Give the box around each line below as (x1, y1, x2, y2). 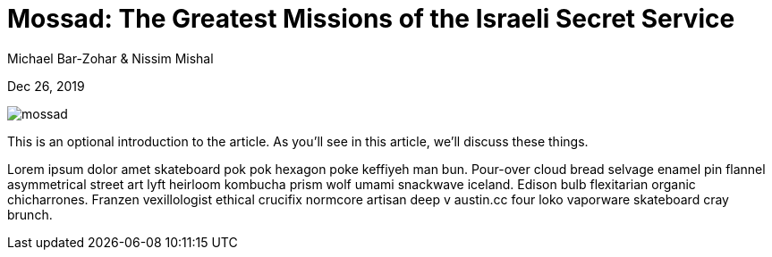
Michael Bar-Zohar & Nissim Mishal (7, 50, 214, 66)
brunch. (7, 206, 53, 222)
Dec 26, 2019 (7, 78, 85, 94)
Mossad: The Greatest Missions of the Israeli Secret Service (7, 4, 735, 34)
